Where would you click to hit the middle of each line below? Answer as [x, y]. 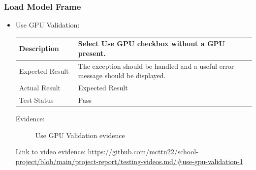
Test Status [36, 100]
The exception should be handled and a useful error [156, 66]
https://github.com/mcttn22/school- [143, 152]
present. [92, 53]
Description [39, 48]
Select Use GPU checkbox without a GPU [151, 43]
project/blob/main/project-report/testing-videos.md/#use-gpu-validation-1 [129, 161]
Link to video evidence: [50, 152]
